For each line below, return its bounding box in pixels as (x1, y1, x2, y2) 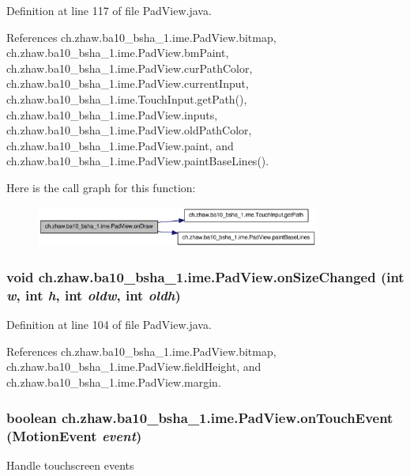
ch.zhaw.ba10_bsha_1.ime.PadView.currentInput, (6, 75, 249, 92)
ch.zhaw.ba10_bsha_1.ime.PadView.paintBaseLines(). (6, 153, 269, 169)
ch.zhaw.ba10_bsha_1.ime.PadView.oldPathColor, (6, 122, 252, 138)
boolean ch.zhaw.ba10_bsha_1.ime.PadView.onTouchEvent (6, 407, 393, 427)
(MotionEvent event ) (6, 425, 142, 445)
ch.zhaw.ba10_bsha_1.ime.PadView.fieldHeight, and (6, 358, 261, 375)
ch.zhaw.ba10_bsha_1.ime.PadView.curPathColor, (6, 59, 253, 76)
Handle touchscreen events (6, 456, 134, 473)
